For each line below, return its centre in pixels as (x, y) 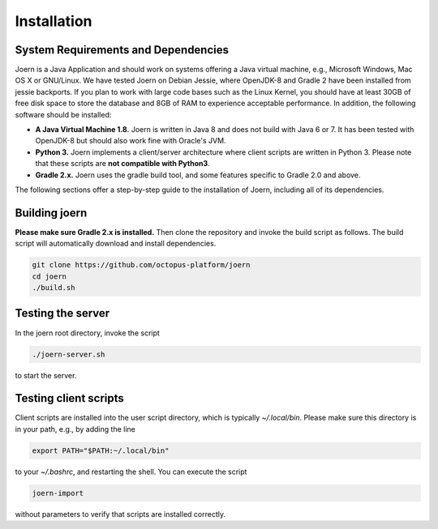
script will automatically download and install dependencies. (116, 244)
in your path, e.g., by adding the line (75, 429)
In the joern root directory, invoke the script (87, 333)
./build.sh (54, 288)
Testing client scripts (70, 398)
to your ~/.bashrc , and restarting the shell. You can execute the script (131, 471)
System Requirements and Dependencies (122, 50)
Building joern (51, 213)
